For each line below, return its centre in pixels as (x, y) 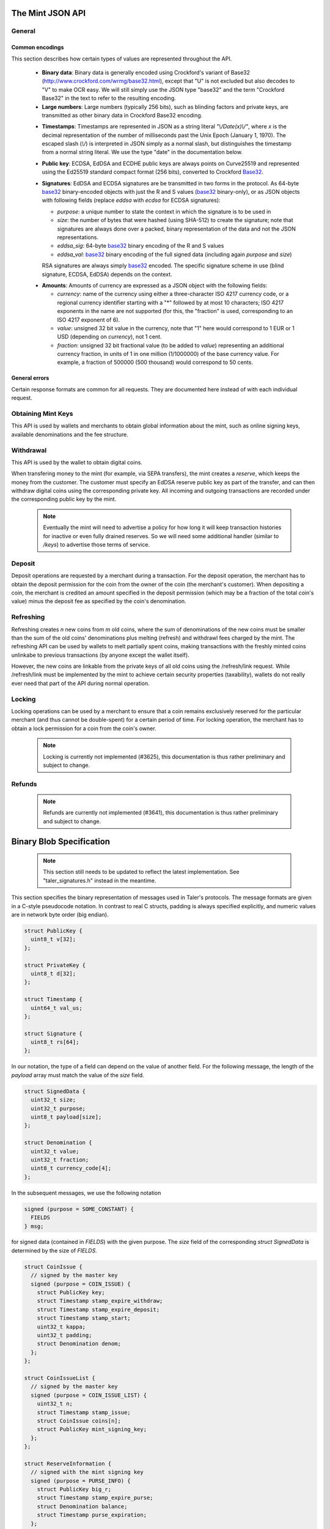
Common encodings (38, 47)
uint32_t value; (55, 1151)
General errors (30, 378)
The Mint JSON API (48, 13)
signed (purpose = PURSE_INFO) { (81, 1481)
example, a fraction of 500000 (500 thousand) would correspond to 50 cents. (155, 362)
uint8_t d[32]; (53, 973)
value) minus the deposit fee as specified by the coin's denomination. (99, 601)
